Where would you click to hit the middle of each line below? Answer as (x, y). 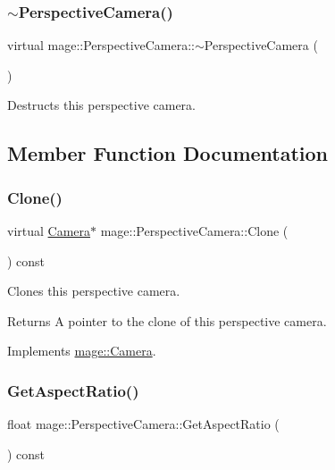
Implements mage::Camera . (82, 351)
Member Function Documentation (168, 153)
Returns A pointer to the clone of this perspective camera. (167, 320)
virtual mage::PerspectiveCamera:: (101, 45)
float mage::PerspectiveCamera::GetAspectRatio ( (143, 424)
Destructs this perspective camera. (101, 105)
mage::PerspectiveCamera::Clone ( (194, 231)
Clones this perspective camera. (94, 291)
